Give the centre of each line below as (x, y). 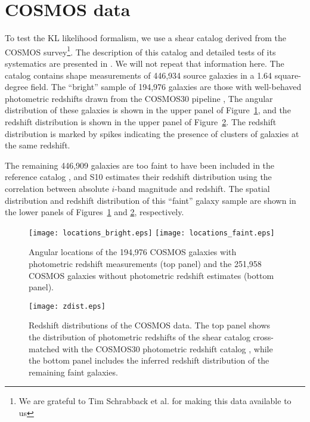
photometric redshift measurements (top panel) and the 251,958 (145, 263)
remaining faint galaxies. (73, 372)
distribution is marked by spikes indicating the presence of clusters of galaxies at (152, 133)
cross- (263, 336)
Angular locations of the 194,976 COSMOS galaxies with (133, 252)
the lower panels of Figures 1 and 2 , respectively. (94, 212)
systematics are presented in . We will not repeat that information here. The (145, 63)
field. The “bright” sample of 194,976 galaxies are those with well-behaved (166, 87)
